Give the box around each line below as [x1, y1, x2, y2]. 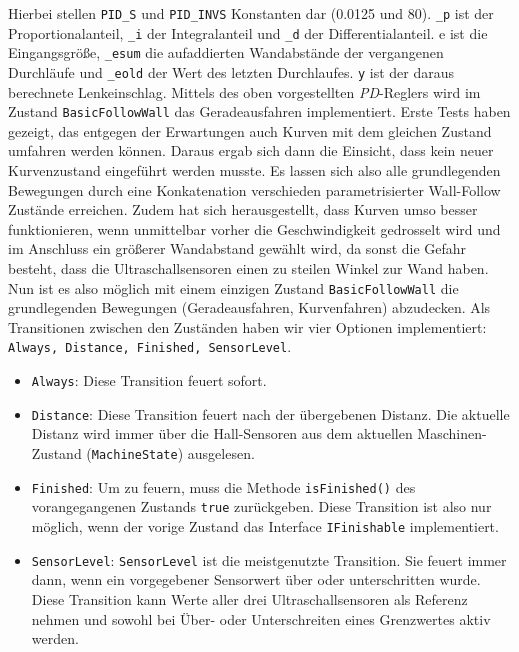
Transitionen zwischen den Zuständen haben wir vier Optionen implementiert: [8, 316, 487, 337]
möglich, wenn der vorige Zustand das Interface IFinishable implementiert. [31, 516, 499, 536]
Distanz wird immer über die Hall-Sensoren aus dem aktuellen [31, 423, 413, 444]
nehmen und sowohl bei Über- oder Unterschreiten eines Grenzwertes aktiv [31, 608, 491, 629]
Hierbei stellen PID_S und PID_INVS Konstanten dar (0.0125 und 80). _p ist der [8, 3, 494, 23]
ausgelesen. [187, 443, 255, 464]
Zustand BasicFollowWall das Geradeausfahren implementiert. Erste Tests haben [8, 101, 511, 122]
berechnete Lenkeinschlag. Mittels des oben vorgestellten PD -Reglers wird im [8, 81, 481, 102]
